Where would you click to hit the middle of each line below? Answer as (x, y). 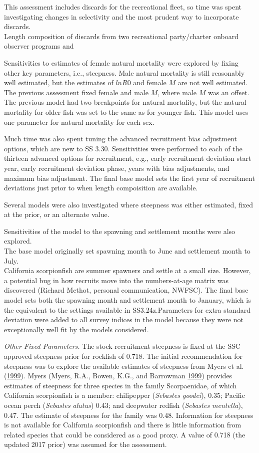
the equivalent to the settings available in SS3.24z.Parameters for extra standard (127, 309)
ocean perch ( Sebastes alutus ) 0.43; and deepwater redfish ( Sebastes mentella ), (123, 405)
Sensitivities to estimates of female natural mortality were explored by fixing (121, 62)
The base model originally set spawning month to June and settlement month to (127, 251)
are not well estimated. (213, 82)
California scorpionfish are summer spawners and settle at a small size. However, (127, 270)
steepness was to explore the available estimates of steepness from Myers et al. (124, 366)
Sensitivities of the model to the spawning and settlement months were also (120, 231)
